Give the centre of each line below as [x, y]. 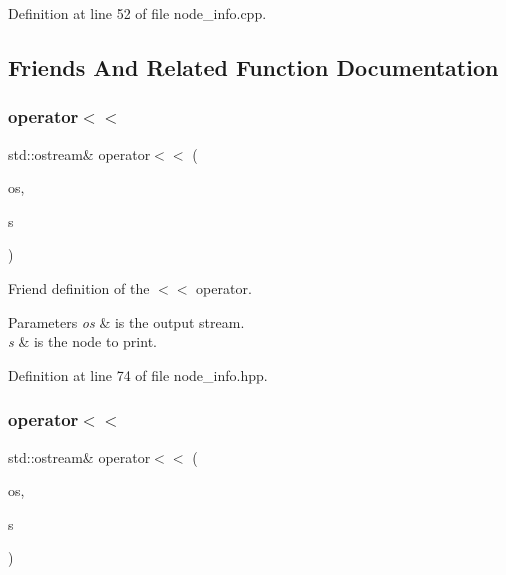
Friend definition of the [79, 287]
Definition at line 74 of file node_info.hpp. [138, 374]
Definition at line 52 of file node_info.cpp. [137, 13]
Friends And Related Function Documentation [253, 66]
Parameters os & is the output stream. [126, 321]
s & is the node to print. [82, 341]
